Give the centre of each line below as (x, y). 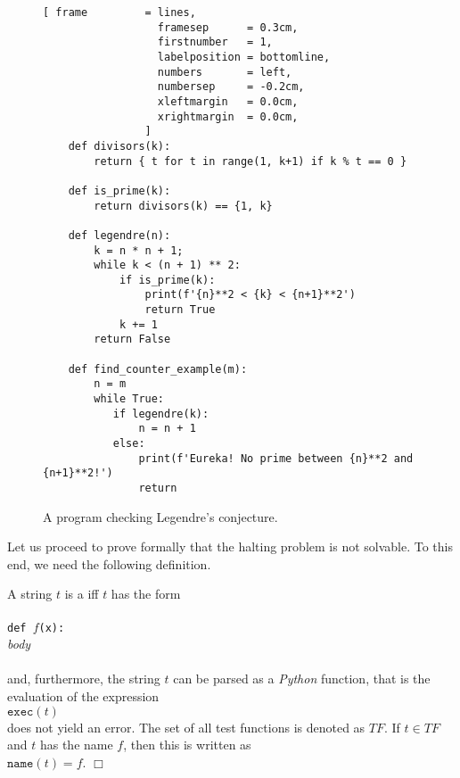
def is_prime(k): (119, 190)
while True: (129, 399)
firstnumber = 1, (215, 42)
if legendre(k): (161, 414)
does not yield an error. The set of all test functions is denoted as (186, 727)
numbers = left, (225, 72)
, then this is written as (187, 745)
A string (30, 594)
